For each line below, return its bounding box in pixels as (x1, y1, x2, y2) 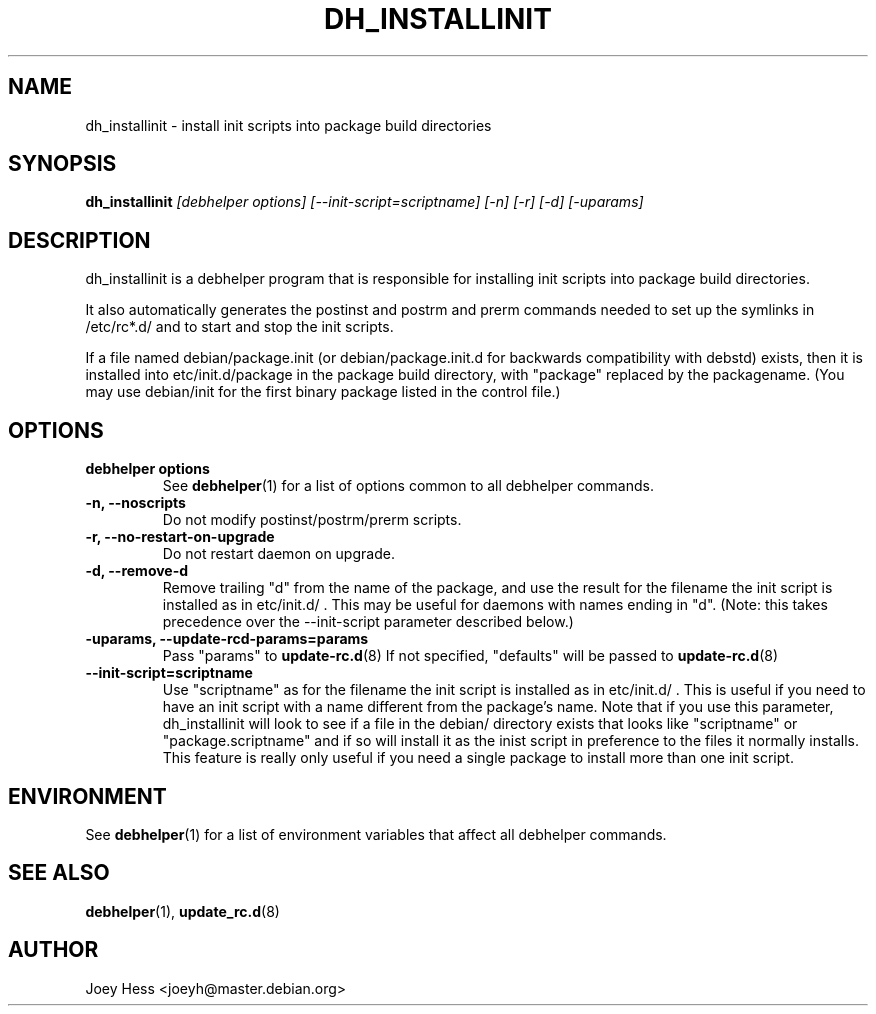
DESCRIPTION (8, 227, 151, 253)
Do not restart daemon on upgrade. (162, 545, 395, 563)
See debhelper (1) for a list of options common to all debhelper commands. (162, 477, 654, 495)
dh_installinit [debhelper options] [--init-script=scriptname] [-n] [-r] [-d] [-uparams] (85, 193, 644, 211)
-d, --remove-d (85, 562, 189, 580)
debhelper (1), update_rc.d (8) (85, 902, 280, 920)
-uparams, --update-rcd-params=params (85, 630, 369, 648)
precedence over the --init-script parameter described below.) (162, 613, 574, 631)
